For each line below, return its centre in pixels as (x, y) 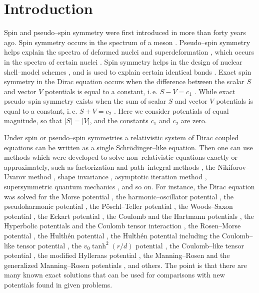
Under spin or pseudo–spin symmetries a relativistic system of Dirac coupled (121, 137)
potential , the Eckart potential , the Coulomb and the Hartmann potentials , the (129, 216)
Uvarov (15, 177)
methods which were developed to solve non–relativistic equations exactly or (121, 157)
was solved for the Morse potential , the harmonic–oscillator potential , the (119, 196)
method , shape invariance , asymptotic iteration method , (117, 177)
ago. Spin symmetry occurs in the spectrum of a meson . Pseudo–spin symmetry (127, 42)
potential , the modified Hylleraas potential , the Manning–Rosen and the (117, 255)
